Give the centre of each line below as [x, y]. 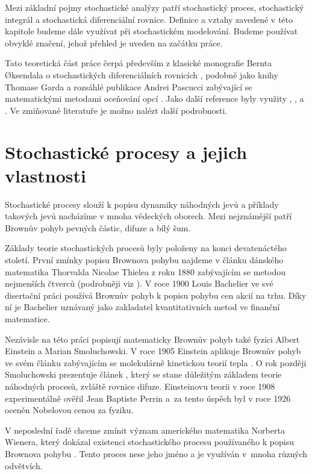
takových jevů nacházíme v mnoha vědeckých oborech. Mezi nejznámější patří [148, 216]
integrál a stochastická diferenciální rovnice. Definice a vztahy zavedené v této [149, 19]
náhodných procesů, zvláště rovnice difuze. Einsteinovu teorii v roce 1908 [140, 386]
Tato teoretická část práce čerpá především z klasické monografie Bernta [139, 63]
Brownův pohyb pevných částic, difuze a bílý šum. [98, 227]
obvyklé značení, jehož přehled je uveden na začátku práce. [114, 42]
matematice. [27, 319]
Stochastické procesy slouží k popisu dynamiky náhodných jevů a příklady [142, 204]
